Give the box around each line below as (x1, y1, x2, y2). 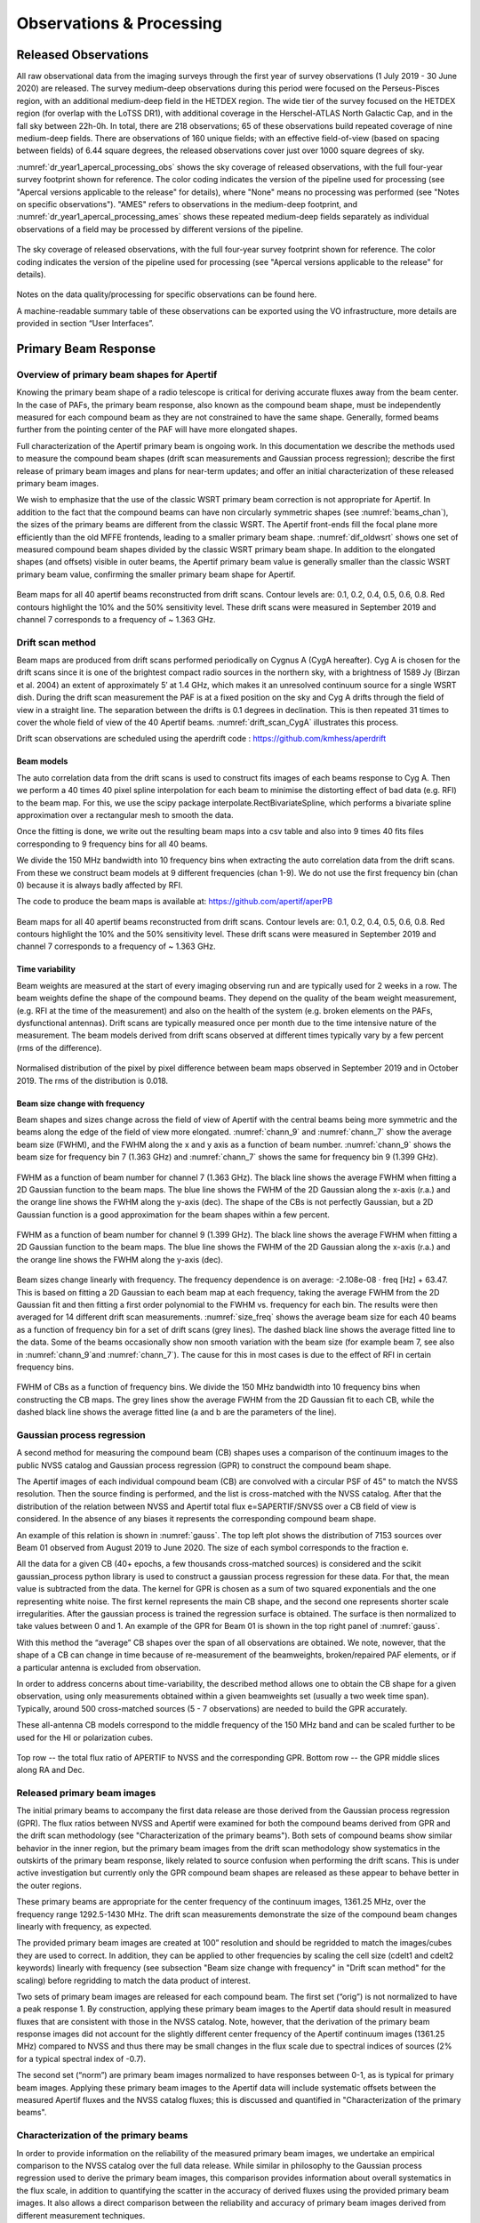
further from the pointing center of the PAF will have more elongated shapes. (16, 424, 298, 435)
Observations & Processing (16, 13, 222, 33)
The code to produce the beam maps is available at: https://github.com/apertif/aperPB (16, 896, 333, 907)
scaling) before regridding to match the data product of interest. (16, 1975, 251, 1986)
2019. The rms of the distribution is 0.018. (16, 1075, 169, 1086)
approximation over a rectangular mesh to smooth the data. (16, 809, 235, 820)
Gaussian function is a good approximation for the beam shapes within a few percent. (16, 1209, 331, 1220)
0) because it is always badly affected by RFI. (16, 879, 183, 890)
